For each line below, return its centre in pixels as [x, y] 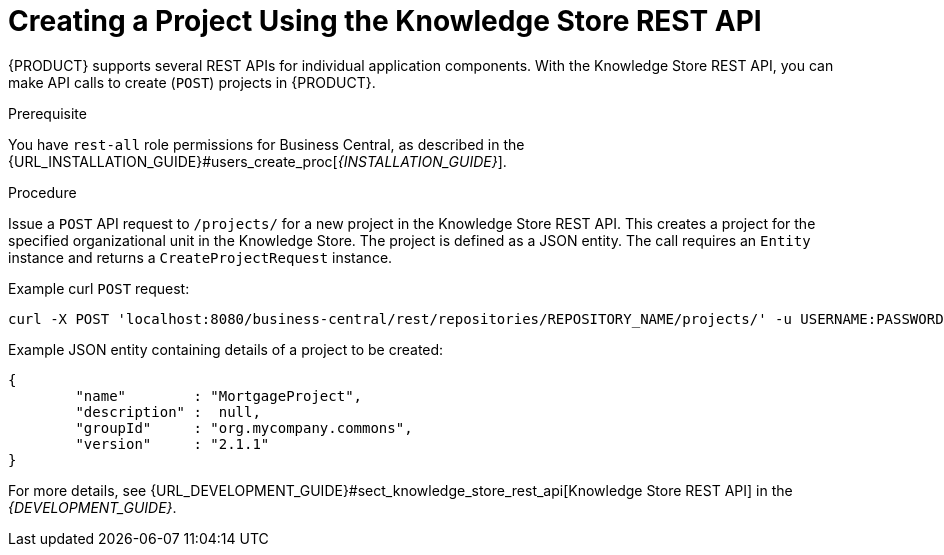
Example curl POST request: [99, 288]
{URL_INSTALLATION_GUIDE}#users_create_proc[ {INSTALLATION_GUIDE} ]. [257, 161]
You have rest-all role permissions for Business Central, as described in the [266, 144]
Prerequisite [47, 113]
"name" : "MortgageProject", [219, 395]
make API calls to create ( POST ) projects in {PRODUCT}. [192, 82]
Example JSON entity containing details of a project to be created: [226, 349]
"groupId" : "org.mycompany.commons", [244, 427]
